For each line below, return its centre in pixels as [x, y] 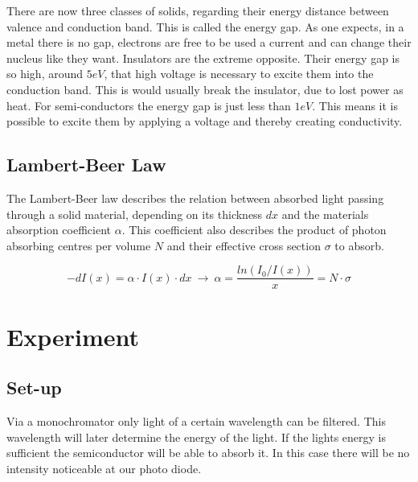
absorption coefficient [59, 230]
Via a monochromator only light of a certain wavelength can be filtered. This [196, 420]
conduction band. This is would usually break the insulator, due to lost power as [205, 89]
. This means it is [355, 105]
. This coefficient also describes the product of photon [254, 230]
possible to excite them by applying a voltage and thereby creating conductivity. [205, 121]
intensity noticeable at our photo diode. [104, 468]
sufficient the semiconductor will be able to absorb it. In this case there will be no [208, 453]
